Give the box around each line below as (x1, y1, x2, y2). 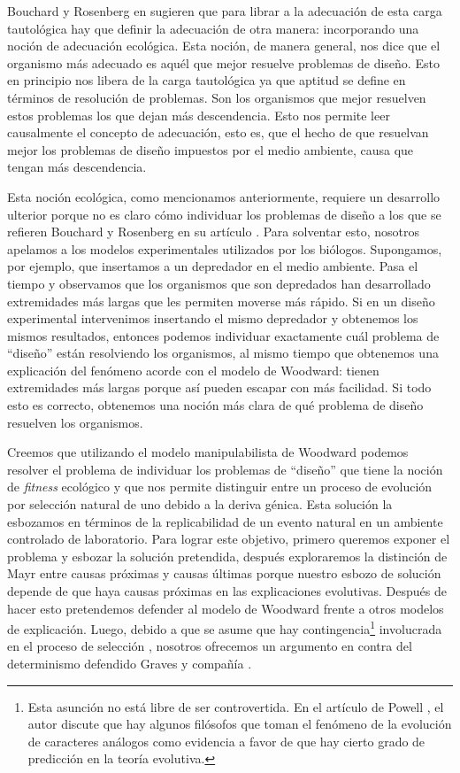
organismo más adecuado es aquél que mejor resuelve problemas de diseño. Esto (7, 53, 440, 72)
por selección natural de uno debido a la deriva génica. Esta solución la (7, 495, 393, 514)
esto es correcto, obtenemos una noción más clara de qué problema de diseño (7, 396, 424, 414)
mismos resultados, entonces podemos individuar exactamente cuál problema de (7, 326, 440, 344)
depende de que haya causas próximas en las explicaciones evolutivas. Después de (7, 582, 448, 599)
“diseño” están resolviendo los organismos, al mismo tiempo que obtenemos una (7, 344, 439, 362)
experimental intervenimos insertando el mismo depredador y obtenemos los (7, 309, 418, 328)
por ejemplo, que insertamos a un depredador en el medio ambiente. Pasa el (7, 257, 418, 275)
